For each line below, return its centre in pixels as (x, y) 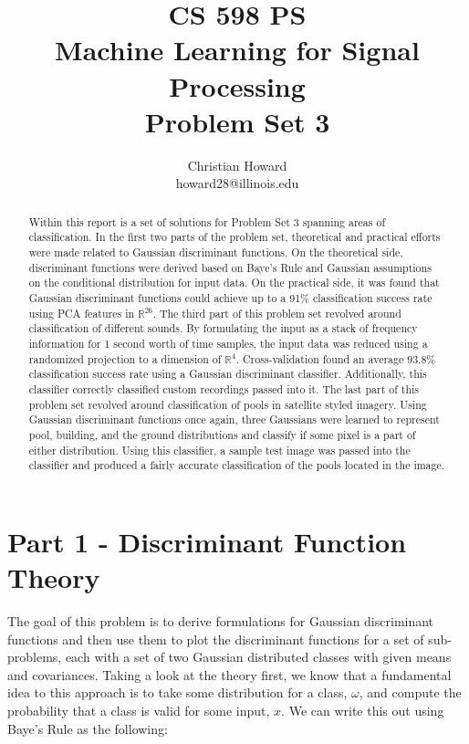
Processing (237, 85)
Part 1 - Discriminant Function (207, 541)
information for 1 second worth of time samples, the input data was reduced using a (228, 343)
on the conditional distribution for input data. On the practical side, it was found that (234, 283)
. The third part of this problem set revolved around (277, 313)
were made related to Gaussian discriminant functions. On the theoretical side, (216, 251)
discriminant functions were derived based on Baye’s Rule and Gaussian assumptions (230, 267)
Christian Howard (237, 165)
